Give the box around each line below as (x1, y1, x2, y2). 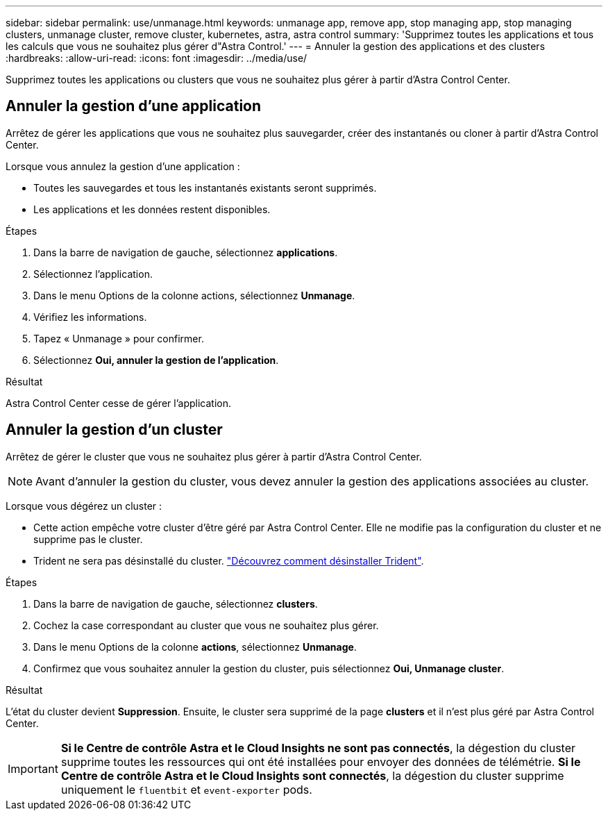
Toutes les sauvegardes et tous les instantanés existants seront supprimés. (33, 181, 377, 194)
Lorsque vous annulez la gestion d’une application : (6, 160, 240, 172)
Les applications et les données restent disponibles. (33, 203, 271, 215)
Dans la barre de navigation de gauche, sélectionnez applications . (33, 246, 338, 258)
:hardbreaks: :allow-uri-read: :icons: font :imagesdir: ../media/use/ (6, 52, 307, 64)
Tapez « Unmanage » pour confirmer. (33, 332, 204, 344)
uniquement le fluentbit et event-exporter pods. (60, 782, 312, 797)
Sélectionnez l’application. (33, 267, 153, 280)
